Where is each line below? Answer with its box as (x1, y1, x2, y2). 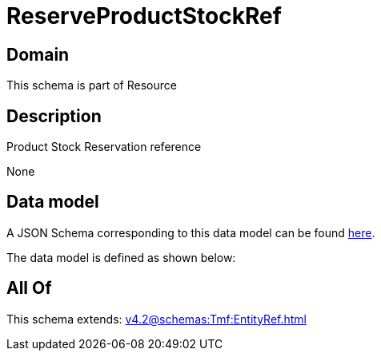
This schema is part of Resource (6, 78, 177, 93)
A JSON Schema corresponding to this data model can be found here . (6, 225, 375, 240)
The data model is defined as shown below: (6, 250, 236, 264)
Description (6, 105, 102, 126)
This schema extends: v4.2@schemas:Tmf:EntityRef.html (6, 311, 307, 326)
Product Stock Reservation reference (6, 140, 202, 154)
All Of (6, 278, 52, 299)
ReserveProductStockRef (6, 2, 282, 30)
